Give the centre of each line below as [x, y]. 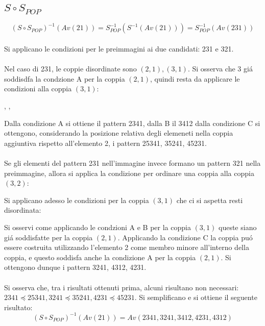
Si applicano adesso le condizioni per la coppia [77, 200]
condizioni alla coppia [38, 89]
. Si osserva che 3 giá [220, 69]
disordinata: [23, 210]
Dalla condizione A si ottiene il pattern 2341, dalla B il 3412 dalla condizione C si [132, 123]
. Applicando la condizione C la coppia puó [185, 237]
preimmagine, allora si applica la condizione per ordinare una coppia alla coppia [129, 173]
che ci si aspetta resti [210, 200]
